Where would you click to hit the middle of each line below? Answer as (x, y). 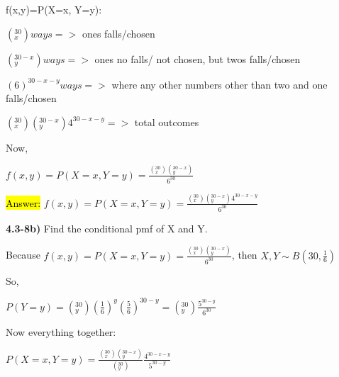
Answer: (23, 202)
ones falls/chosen (118, 33)
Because (23, 255)
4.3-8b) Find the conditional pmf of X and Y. (107, 228)
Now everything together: (61, 331)
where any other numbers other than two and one (219, 84)
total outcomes (167, 122)
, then (244, 255)
